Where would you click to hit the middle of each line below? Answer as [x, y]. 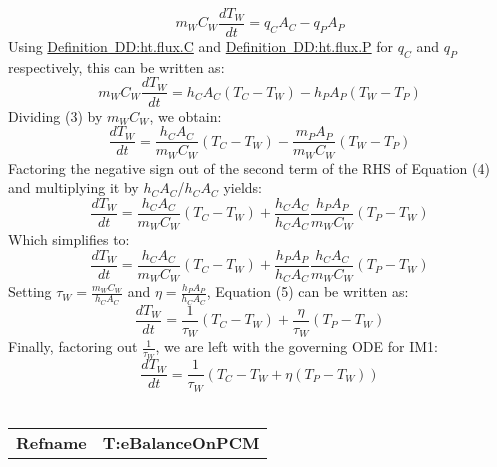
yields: [242, 187]
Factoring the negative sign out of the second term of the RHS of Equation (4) [249, 167]
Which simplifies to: [69, 239]
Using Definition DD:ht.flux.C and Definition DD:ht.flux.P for [201, 46]
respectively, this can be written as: [116, 66]
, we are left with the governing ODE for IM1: [296, 346]
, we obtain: [185, 115]
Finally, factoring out [73, 346]
